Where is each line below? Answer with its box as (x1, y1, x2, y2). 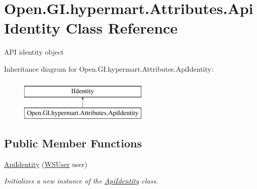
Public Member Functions (4, 135, 142, 151)
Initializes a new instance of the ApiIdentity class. (4, 175, 158, 186)
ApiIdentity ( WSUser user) (4, 158, 88, 169)
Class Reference (65, 18, 178, 38)
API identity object (4, 47, 64, 57)
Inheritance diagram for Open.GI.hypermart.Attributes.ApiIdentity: (4, 63, 213, 74)
